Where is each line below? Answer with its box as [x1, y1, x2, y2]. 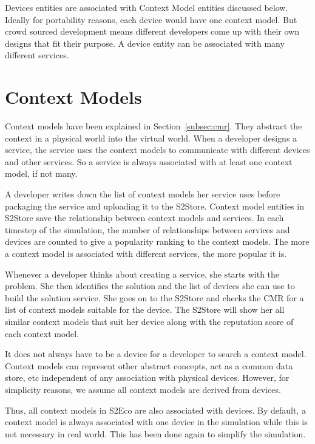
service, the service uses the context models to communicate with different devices [5, 143, 310, 156]
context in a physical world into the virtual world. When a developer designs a [5, 131, 297, 144]
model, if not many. [5, 167, 78, 180]
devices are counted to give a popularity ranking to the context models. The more [5, 235, 310, 248]
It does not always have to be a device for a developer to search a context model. [5, 347, 307, 360]
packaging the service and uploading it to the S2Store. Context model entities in [5, 199, 304, 212]
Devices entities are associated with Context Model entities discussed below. [5, 1, 288, 13]
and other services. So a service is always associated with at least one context [5, 155, 293, 168]
